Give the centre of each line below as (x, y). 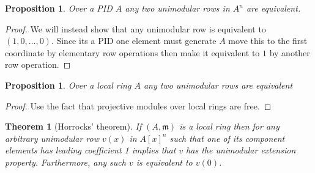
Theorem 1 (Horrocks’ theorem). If (73, 126)
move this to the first (268, 41)
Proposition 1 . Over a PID (59, 8)
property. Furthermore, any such (65, 162)
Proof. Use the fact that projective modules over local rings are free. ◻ (138, 105)
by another (290, 52)
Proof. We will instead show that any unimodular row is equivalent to (135, 28)
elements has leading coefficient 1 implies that (91, 150)
